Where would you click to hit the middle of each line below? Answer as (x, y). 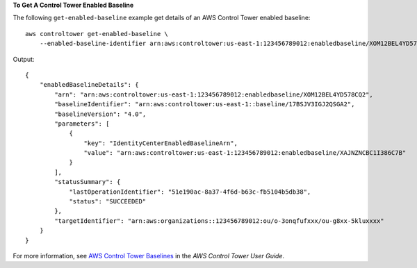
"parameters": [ (82, 124)
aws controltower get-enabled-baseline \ (97, 34)
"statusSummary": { (88, 182)
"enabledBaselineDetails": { (89, 85)
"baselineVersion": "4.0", (100, 114)
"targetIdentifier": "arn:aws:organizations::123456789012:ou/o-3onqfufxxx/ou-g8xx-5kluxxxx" (220, 221)
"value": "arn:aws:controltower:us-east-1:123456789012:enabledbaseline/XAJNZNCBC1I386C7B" (245, 153)
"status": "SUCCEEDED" (108, 202)
